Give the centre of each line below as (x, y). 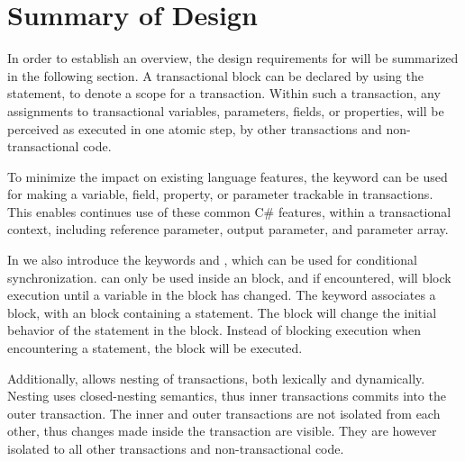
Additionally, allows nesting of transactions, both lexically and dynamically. (216, 378)
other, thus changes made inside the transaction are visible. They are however (222, 431)
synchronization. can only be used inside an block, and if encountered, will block (229, 277)
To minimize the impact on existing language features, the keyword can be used (228, 176)
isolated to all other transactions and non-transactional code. (176, 448)
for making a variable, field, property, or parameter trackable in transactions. (220, 194)
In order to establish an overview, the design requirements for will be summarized (233, 58)
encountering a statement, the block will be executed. (155, 348)
